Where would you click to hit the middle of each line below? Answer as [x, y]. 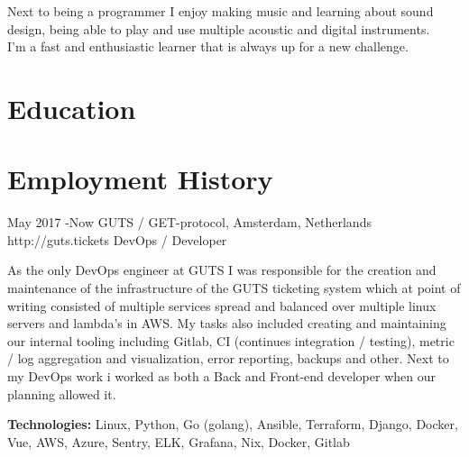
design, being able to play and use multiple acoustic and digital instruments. [219, 28]
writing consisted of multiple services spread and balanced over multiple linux [222, 305]
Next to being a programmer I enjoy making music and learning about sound [221, 11]
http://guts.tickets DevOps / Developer [117, 239]
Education [72, 108]
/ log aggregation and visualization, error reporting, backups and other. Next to [228, 358]
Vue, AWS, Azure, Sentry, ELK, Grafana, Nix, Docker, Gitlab [179, 441]
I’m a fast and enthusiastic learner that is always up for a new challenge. [208, 46]
